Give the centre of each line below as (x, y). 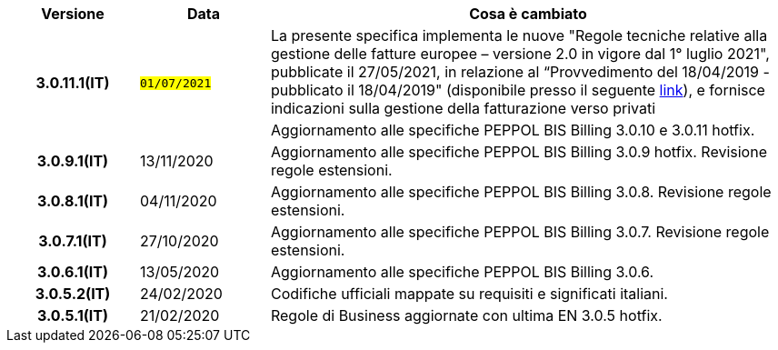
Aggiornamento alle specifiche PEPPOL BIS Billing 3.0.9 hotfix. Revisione (519, 152)
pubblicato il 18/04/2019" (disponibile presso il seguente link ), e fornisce (518, 90)
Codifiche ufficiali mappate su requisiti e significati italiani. (469, 294)
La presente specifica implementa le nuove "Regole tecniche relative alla (519, 35)
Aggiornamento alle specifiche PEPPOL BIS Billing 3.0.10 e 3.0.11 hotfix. (513, 130)
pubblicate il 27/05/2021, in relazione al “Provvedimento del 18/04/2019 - (520, 72)
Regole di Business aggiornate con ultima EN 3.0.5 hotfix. (466, 315)
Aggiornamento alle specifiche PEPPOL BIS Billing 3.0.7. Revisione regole (520, 232)
